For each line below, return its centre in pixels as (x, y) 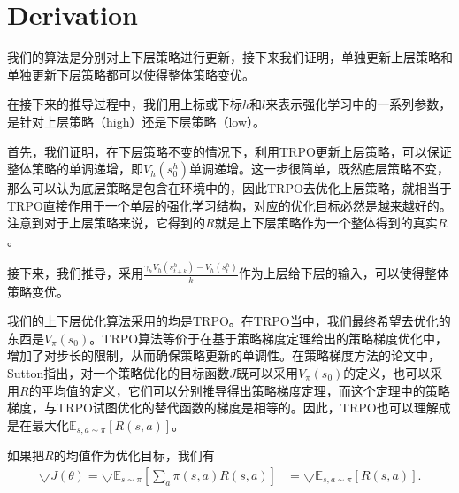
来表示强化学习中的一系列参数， (359, 104)
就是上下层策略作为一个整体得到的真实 (326, 223)
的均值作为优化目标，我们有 (134, 455)
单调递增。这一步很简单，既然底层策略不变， (320, 169)
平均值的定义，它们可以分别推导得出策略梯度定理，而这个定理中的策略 (245, 390)
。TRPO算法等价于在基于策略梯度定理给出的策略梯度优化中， (269, 338)
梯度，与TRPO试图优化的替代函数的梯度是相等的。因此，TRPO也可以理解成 (229, 408)
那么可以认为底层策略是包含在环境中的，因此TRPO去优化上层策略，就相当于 (229, 188)
